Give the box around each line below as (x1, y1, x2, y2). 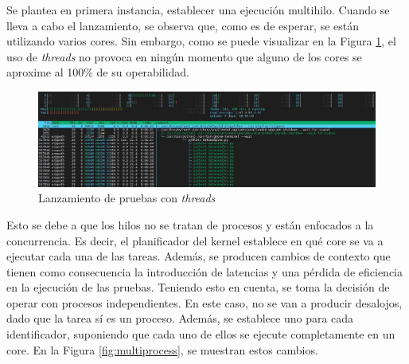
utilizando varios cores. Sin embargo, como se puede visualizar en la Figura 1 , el (6, 33, 396, 49)
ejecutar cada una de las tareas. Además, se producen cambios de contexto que (6, 248, 391, 264)
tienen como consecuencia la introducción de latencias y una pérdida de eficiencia (6, 263, 403, 280)
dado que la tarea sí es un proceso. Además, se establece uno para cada (6, 310, 354, 327)
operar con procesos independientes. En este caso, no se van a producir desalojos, (6, 294, 403, 311)
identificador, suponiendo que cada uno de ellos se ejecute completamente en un (6, 326, 395, 342)
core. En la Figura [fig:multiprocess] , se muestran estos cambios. (6, 341, 318, 358)
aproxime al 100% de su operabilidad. (6, 64, 190, 80)
